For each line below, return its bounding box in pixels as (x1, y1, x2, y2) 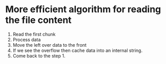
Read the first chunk (12, 31, 56, 37)
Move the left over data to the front (12, 42, 87, 48)
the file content (5, 14, 72, 26)
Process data (12, 37, 41, 43)
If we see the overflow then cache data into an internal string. (12, 47, 142, 53)
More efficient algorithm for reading (5, 4, 161, 15)
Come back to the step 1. (12, 52, 66, 59)
